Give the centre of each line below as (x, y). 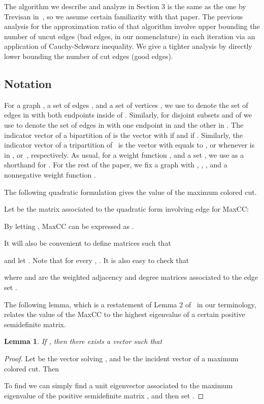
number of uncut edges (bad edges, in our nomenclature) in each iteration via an (130, 36)
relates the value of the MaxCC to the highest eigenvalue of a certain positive (125, 314)
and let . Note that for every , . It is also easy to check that (97, 260)
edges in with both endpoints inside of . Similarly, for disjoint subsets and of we (128, 115)
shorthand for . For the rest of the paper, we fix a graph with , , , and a (116, 165)
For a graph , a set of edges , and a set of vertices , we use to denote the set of (126, 105)
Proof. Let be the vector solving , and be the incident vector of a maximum (121, 358)
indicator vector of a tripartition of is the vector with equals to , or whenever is (129, 145)
